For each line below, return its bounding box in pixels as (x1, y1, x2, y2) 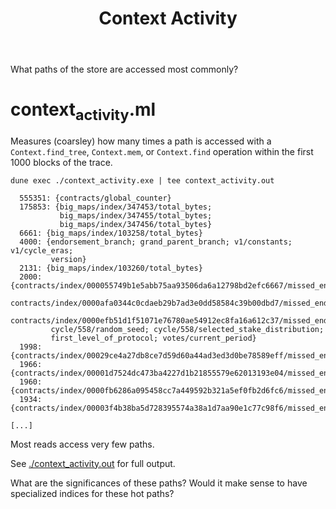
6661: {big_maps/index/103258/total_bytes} (19, 228, 203, 238)
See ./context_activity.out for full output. (10, 457, 176, 469)
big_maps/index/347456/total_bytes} (59, 219, 213, 229)
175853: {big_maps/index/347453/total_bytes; (19, 202, 213, 212)
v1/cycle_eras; (10, 245, 74, 256)
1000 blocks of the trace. (10, 156, 113, 168)
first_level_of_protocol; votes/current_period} (50, 333, 257, 343)
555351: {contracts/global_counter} (19, 193, 172, 203)
